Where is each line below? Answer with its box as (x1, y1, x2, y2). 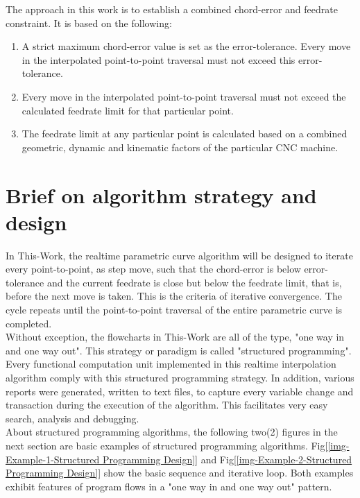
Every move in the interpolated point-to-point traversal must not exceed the (22, 89, 346, 103)
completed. (6, 316, 52, 330)
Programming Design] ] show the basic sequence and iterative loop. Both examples (6, 465, 354, 480)
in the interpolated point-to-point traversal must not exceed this (22, 52, 295, 67)
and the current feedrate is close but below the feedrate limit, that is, (46, 275, 342, 289)
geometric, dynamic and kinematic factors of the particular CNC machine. (22, 139, 338, 154)
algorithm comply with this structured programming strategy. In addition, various (6, 370, 354, 384)
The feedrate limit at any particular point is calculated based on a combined (22, 126, 348, 141)
